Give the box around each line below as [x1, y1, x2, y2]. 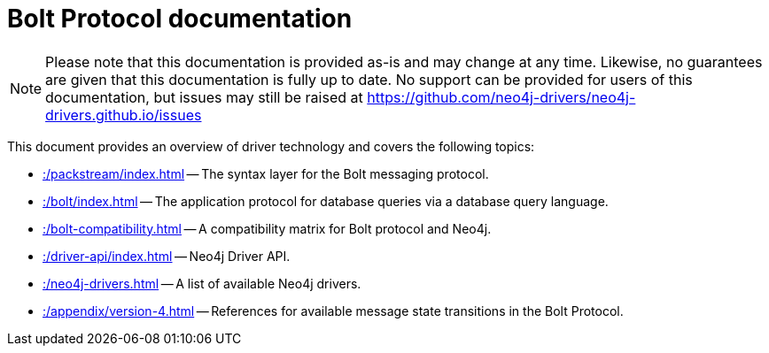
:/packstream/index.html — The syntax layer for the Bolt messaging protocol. [43, 165, 489, 181]
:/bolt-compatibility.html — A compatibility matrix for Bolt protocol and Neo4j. [43, 220, 492, 236]
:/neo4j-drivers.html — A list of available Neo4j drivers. [43, 275, 361, 291]
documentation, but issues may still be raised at [45, 88, 363, 106]
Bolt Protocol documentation [7, 4, 353, 34]
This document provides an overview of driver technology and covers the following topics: [7, 138, 535, 154]
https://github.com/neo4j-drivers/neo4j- [367, 88, 636, 106]
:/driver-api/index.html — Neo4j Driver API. [43, 248, 291, 264]
